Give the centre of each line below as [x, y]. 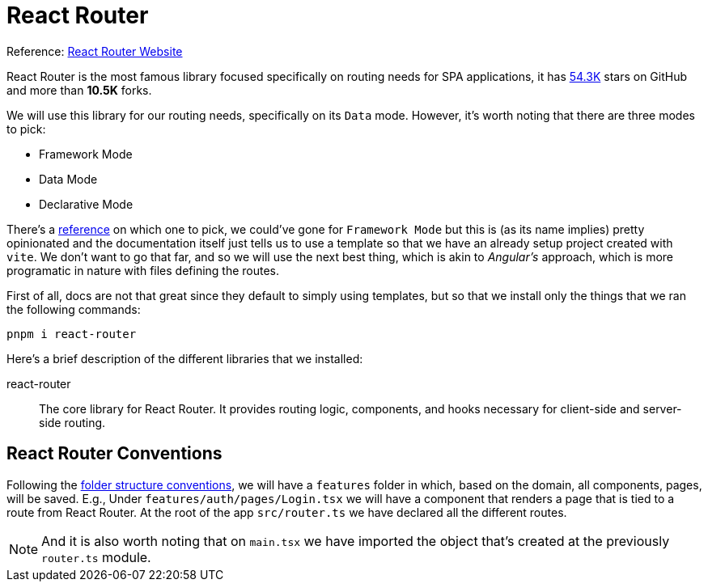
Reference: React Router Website [95, 51]
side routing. [72, 422]
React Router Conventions [114, 454]
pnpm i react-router [72, 334]
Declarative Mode [86, 204]
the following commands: [74, 309]
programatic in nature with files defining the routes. [143, 270]
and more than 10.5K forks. [79, 90]
